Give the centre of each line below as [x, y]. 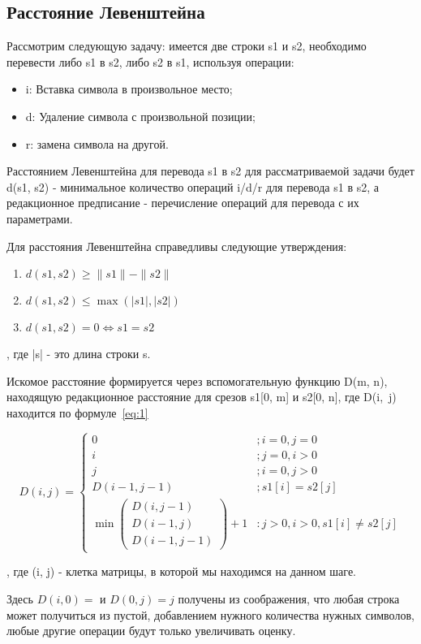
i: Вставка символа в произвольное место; [129, 89]
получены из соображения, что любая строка [289, 598]
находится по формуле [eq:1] [77, 412]
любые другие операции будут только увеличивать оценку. [151, 631]
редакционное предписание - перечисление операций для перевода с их [183, 203]
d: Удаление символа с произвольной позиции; [140, 116]
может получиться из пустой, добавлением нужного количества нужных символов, [210, 614]
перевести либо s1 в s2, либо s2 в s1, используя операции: [150, 61]
